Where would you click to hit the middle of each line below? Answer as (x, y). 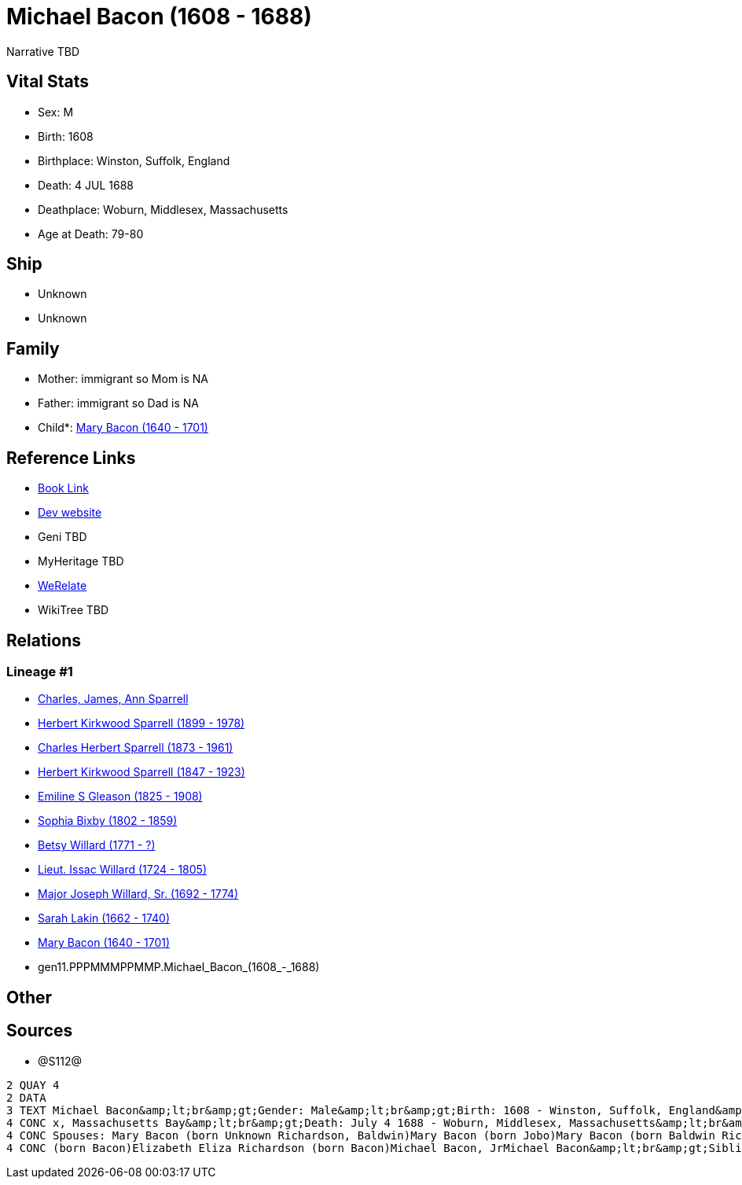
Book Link (63, 488)
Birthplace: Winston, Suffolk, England (134, 160)
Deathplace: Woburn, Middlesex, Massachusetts (163, 209)
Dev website (70, 513)
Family (33, 348)
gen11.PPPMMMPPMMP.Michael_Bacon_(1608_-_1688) (179, 967)
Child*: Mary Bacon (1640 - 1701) (123, 428)
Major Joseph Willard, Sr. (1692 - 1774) (138, 894)
